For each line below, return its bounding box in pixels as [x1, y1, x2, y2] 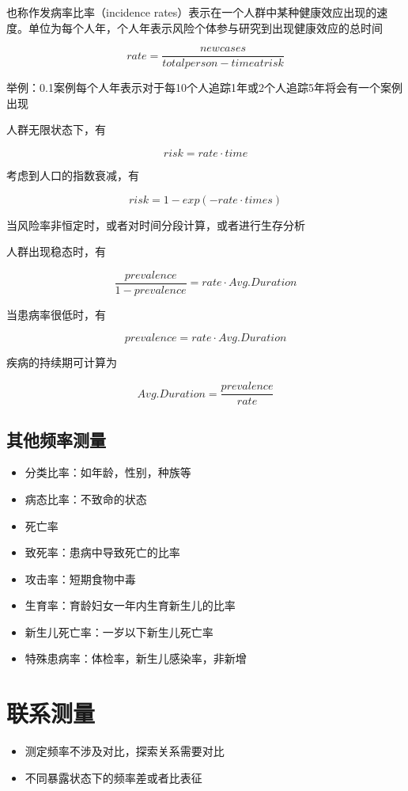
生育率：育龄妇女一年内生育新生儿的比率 [25, 597, 236, 614]
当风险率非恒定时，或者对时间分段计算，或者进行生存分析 [6, 216, 305, 233]
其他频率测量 [6, 427, 106, 451]
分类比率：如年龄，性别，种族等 [25, 464, 191, 481]
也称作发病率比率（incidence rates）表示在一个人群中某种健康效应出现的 [6, 4, 377, 20]
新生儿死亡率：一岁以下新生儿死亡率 [25, 623, 213, 640]
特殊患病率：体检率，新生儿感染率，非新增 [25, 650, 247, 667]
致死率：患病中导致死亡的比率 [25, 544, 180, 561]
